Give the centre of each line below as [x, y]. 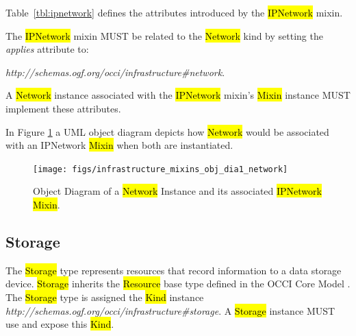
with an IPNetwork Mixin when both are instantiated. [119, 145]
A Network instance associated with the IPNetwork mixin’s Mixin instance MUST [178, 95]
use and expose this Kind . [60, 324]
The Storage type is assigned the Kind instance [105, 297]
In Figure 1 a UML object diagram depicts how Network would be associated [167, 131]
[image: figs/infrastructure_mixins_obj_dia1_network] [161, 169]
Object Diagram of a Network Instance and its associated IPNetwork [177, 191]
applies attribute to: [47, 49]
